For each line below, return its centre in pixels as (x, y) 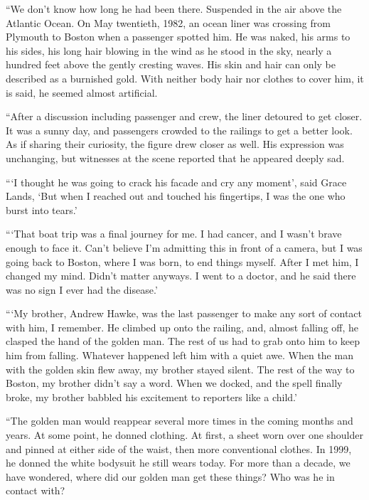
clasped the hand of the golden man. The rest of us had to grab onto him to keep (183, 341)
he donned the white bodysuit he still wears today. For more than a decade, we (178, 463)
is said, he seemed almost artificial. (82, 92)
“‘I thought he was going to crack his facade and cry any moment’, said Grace (176, 182)
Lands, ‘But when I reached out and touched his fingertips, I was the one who (176, 196)
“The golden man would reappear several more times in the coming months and (180, 421)
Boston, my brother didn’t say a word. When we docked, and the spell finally (174, 383)
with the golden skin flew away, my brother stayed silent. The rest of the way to (180, 369)
